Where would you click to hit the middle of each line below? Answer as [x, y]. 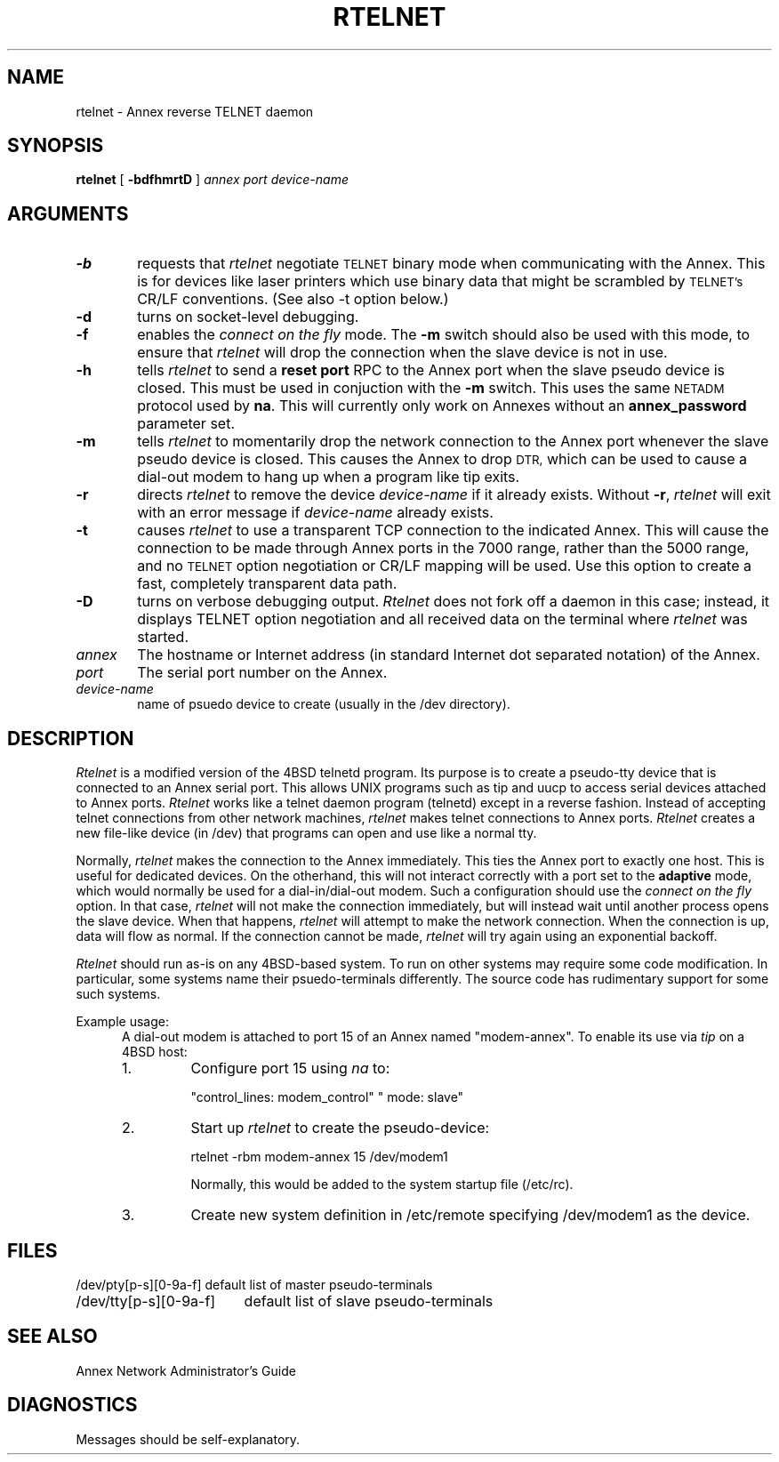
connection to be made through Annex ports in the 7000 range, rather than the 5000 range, [443, 548]
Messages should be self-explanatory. [188, 1439]
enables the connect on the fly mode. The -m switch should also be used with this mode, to [444, 335]
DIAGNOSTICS [72, 1405]
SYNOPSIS [56, 146]
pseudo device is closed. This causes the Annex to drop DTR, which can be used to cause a [442, 459]
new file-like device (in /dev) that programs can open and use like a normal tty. [306, 833]
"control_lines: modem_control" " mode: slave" [327, 1097]
